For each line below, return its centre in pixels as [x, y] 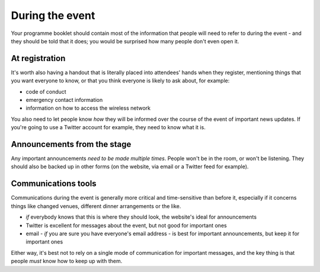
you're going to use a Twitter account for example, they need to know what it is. [108, 127]
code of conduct [46, 91]
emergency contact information [64, 100]
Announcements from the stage [71, 144]
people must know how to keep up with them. [67, 261]
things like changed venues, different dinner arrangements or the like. [96, 206]
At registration [38, 58]
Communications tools [54, 184]
